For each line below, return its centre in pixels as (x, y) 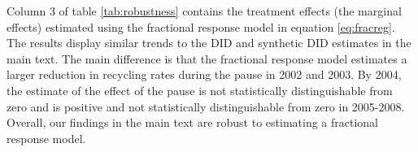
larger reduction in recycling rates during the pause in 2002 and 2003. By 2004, (204, 74)
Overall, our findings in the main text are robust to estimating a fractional (193, 122)
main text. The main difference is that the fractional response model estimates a (207, 58)
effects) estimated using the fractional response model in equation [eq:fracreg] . (201, 26)
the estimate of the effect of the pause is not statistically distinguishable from (200, 90)
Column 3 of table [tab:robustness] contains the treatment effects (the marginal (204, 11)
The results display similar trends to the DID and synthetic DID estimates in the (209, 43)
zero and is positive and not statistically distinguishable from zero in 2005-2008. (206, 106)
